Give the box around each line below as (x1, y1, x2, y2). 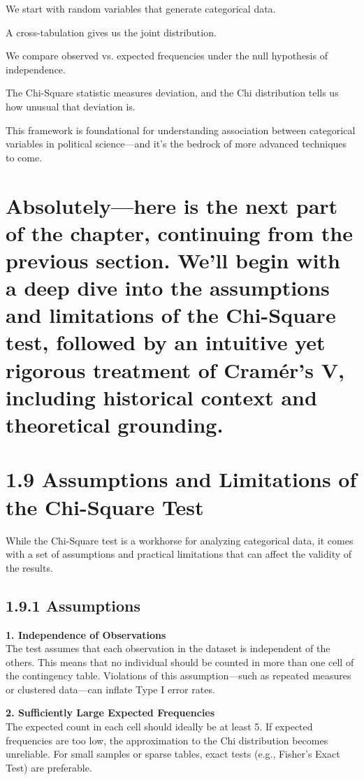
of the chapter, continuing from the (6, 218, 353, 247)
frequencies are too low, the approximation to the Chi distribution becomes (6, 732, 328, 747)
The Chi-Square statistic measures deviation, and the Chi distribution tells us (6, 85, 339, 100)
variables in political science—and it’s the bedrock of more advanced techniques (6, 136, 347, 151)
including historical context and (6, 382, 317, 411)
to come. (6, 150, 43, 164)
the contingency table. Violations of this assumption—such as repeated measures (6, 668, 351, 683)
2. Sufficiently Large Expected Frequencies (6, 705, 215, 720)
